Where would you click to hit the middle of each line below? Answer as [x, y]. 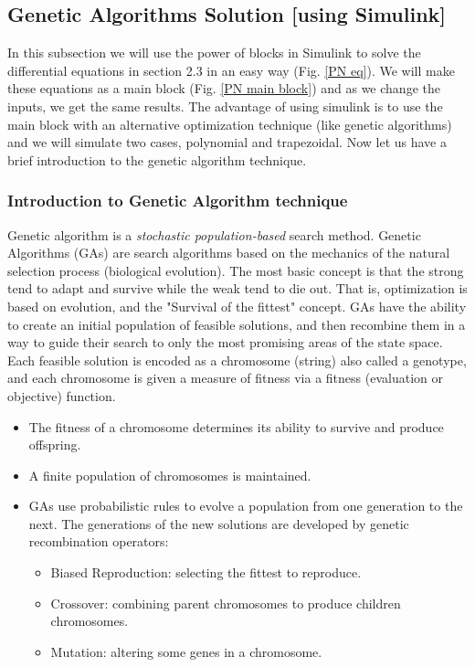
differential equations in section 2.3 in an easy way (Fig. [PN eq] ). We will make [231, 70]
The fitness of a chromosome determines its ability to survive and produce [236, 426]
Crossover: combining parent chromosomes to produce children [226, 603]
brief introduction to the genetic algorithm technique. [157, 159]
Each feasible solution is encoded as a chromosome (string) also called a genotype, [237, 360]
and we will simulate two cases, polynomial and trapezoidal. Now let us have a [227, 142]
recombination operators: [99, 541]
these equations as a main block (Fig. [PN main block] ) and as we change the [224, 88]
